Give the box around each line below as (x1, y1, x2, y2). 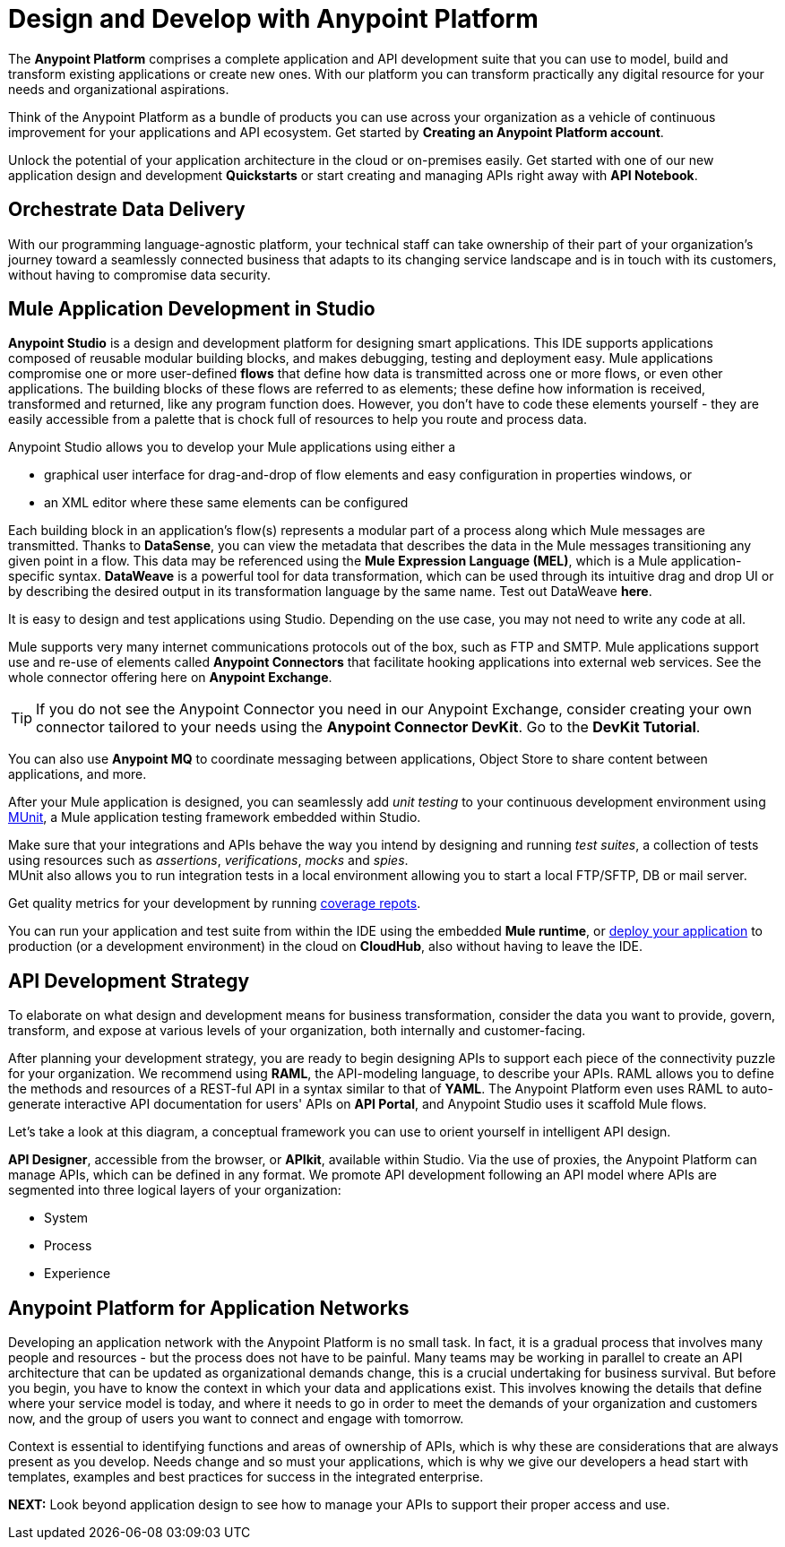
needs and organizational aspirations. (8, 81, 229, 97)
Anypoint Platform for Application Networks (8, 1296, 410, 1319)
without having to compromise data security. (8, 266, 272, 282)
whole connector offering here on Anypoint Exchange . (8, 670, 332, 686)
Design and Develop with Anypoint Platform (8, 4, 539, 34)
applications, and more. (8, 766, 147, 782)
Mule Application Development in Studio (8, 298, 375, 321)
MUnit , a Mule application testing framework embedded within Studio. (8, 809, 421, 825)
